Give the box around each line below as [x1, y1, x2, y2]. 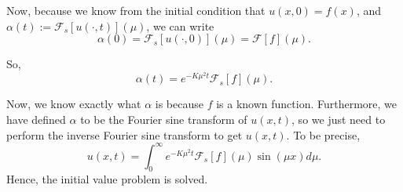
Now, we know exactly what [6, 96, 141, 112]
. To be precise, [286, 126, 361, 143]
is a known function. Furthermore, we [216, 96, 398, 112]
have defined [6, 111, 66, 127]
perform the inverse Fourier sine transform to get [6, 126, 243, 143]
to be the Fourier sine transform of [80, 111, 247, 127]
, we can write [146, 17, 214, 34]
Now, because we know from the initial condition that [6, 2, 266, 18]
